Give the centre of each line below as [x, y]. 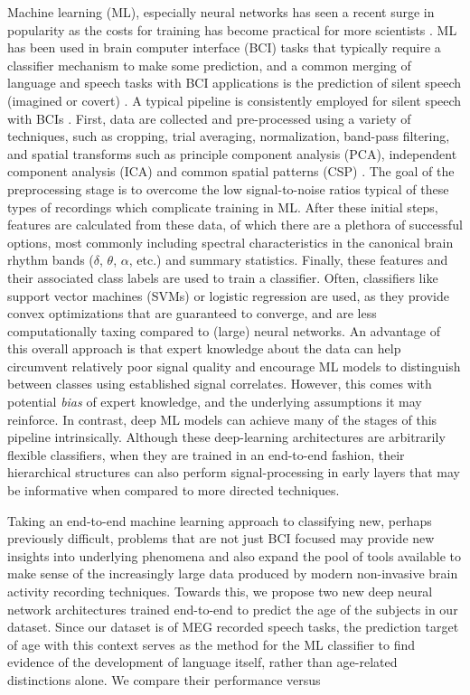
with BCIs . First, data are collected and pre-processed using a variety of [209, 118]
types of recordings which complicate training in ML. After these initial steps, [223, 207]
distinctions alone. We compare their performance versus [164, 679]
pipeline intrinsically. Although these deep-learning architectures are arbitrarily [226, 437]
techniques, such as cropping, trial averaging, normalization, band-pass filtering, [229, 136]
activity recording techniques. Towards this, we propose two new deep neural [220, 591]
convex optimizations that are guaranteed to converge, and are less [192, 313]
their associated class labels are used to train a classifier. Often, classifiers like [223, 277]
